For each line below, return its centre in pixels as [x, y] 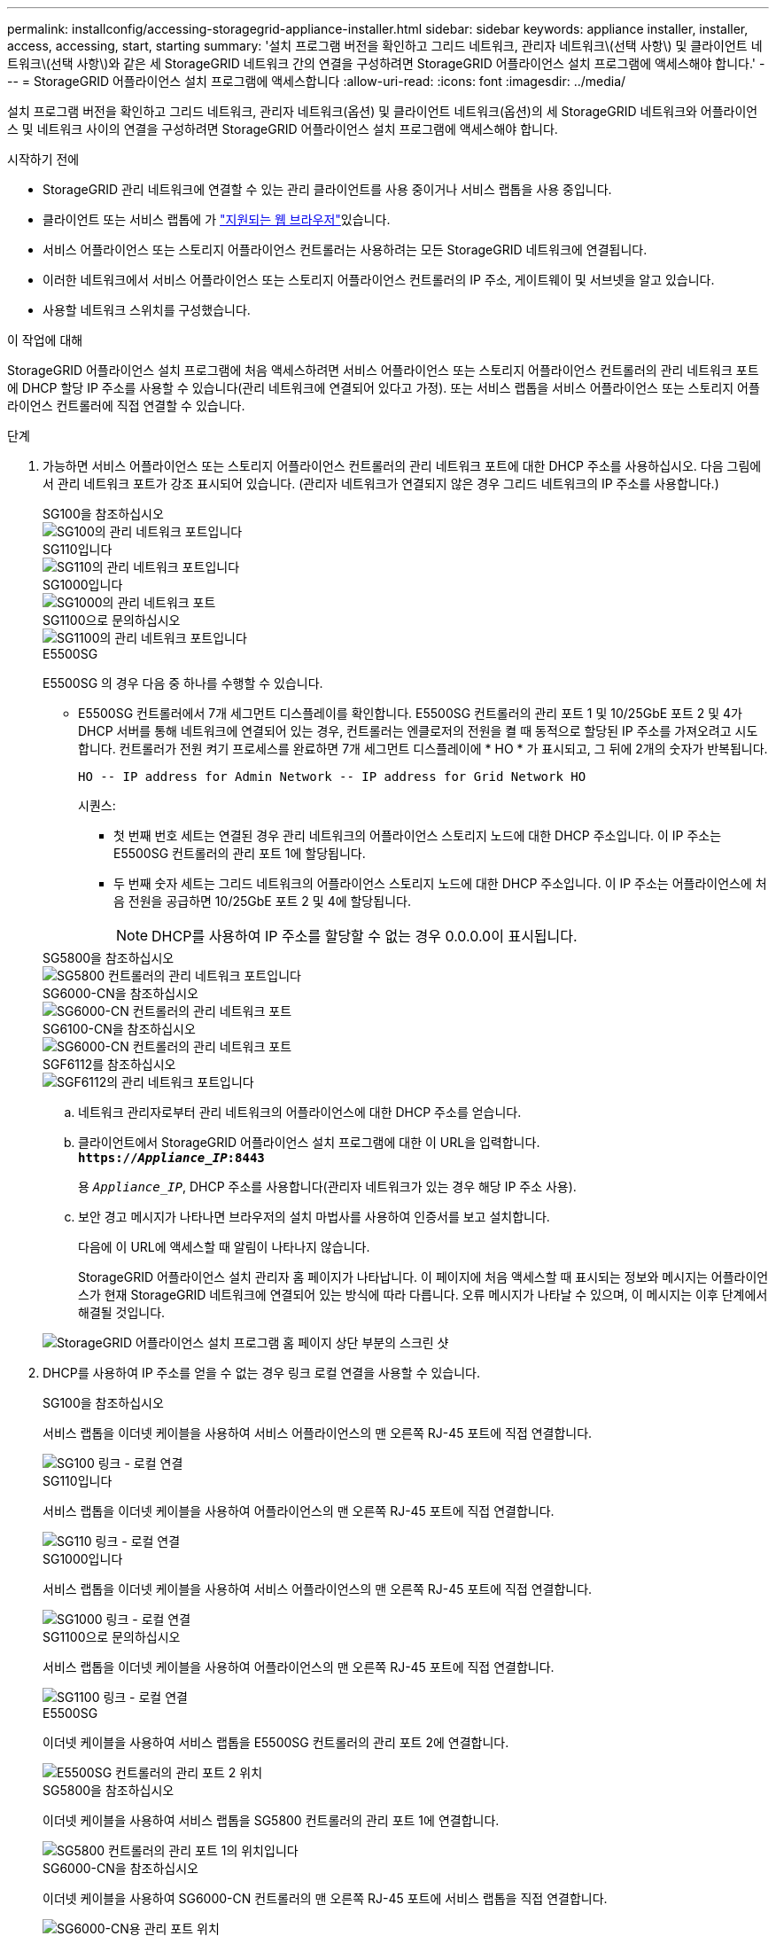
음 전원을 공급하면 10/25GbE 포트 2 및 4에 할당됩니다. [262, 901]
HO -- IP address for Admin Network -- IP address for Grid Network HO [332, 777]
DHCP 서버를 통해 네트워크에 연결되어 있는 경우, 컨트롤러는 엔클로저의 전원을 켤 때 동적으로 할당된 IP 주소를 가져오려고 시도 [418, 731]
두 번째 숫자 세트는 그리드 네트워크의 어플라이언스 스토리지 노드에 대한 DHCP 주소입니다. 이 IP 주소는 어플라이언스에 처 [440, 883]
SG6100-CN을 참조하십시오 [119, 1029]
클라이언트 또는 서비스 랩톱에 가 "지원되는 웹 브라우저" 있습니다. [217, 219]
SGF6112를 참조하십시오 [109, 1064]
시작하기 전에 [43, 159]
